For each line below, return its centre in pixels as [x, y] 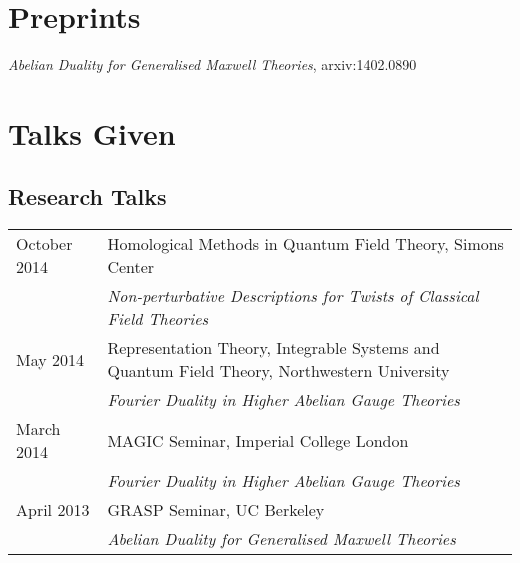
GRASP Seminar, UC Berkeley [216, 510]
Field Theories [158, 319]
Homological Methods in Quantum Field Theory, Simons [305, 244]
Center [131, 267]
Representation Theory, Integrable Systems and [273, 348]
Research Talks [87, 196]
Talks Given [92, 132]
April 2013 [53, 510]
